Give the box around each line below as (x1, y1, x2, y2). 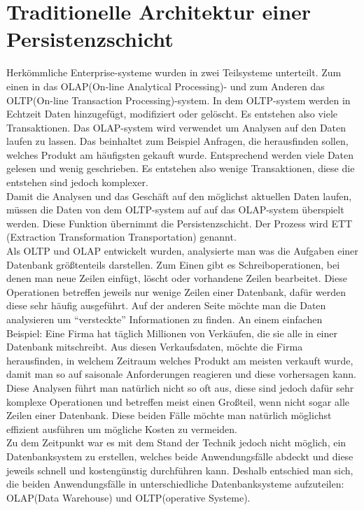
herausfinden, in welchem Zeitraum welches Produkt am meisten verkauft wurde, (6, 353, 353, 367)
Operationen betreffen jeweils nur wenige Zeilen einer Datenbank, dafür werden (6, 284, 346, 299)
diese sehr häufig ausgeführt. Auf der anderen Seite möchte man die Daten (6, 298, 326, 313)
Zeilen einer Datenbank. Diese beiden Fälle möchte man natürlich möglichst (6, 408, 332, 423)
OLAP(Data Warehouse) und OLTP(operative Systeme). (6, 490, 251, 504)
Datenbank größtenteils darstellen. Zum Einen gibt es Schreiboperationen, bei (6, 257, 340, 271)
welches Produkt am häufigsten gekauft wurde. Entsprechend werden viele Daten (6, 147, 354, 162)
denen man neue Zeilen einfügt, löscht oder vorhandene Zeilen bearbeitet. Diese (6, 271, 347, 285)
